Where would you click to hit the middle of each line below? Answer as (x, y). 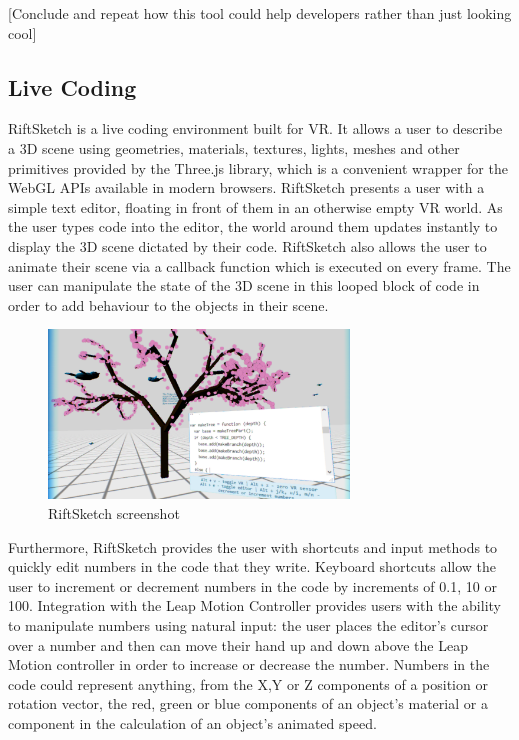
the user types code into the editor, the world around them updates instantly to (253, 226)
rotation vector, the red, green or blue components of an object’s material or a (248, 703)
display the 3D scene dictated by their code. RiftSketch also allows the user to (247, 245)
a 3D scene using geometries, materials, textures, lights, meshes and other (234, 147)
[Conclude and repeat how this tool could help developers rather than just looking (260, 13)
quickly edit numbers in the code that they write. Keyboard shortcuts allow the (252, 566)
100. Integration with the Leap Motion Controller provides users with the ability (254, 605)
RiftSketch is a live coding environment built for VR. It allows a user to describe (255, 128)
